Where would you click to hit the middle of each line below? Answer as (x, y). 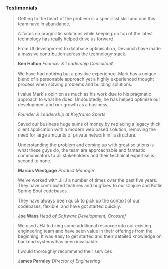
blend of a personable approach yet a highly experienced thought (86, 79)
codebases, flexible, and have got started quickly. (69, 206)
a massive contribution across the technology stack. (72, 54)
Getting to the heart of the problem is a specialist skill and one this (86, 19)
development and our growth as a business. (63, 105)
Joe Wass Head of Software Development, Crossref (72, 216)
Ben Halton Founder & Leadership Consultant (65, 64)
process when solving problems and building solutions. (75, 84)
